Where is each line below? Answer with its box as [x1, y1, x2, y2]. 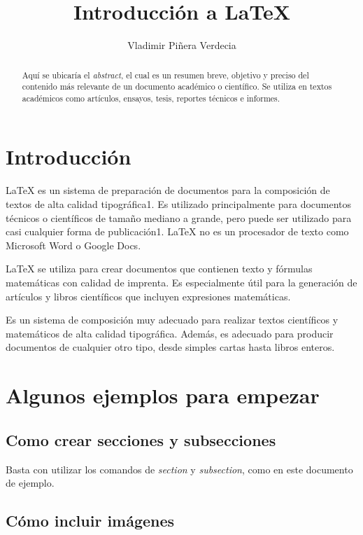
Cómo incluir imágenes [6, 510, 175, 531]
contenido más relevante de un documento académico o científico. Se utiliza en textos [22, 81, 332, 92]
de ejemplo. [6, 475, 55, 490]
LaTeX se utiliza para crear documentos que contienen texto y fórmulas [6, 261, 313, 276]
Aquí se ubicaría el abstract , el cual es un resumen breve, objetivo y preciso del [22, 69, 309, 81]
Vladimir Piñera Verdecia [127, 38, 236, 53]
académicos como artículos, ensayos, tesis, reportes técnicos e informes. [22, 92, 280, 104]
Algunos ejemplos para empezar [6, 381, 320, 410]
